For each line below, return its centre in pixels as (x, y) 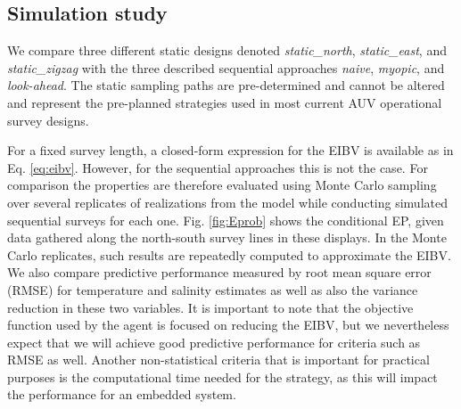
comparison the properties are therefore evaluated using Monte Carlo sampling (222, 185)
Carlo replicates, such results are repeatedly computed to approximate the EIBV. (229, 254)
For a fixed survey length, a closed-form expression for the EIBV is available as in (230, 150)
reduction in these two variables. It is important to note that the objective (210, 307)
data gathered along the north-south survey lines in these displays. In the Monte (227, 237)
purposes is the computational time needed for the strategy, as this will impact (222, 376)
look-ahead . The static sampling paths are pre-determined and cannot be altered (226, 85)
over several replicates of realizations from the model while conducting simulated (227, 202)
